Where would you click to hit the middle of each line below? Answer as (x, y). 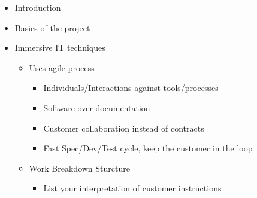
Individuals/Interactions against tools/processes (131, 88)
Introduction (38, 7)
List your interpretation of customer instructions (132, 188)
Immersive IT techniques (60, 48)
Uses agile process (62, 67)
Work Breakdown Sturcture (79, 168)
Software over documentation (97, 107)
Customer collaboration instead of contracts (124, 128)
